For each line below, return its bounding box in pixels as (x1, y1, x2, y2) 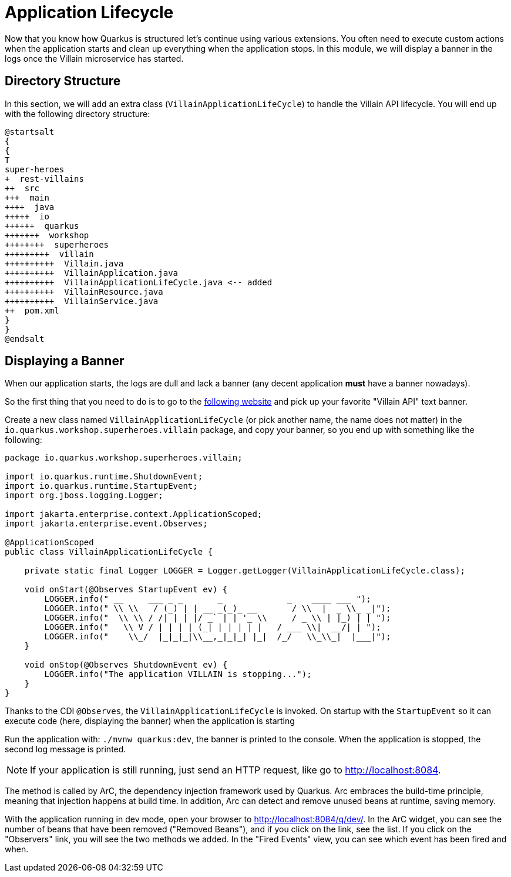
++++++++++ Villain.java (5, 258, 124, 268)
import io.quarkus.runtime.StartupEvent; (5, 481, 198, 491)
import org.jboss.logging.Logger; (5, 491, 163, 501)
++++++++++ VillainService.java (5, 296, 159, 306)
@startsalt (5, 126, 55, 136)
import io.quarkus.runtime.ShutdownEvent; (5, 472, 203, 482)
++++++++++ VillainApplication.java (5, 268, 179, 278)
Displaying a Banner (5, 354, 125, 369)
